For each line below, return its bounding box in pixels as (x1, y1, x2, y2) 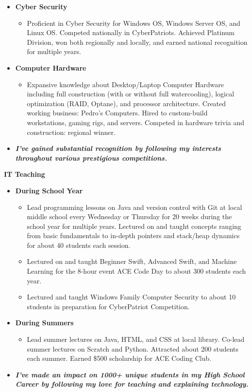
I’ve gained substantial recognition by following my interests (15, 143, 221, 153)
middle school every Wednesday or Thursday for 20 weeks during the (27, 211, 232, 222)
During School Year (15, 185, 83, 195)
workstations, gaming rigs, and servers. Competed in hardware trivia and (27, 117, 245, 127)
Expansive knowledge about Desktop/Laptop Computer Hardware (27, 79, 224, 89)
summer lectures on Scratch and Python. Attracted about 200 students (27, 343, 239, 354)
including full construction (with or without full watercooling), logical (27, 89, 235, 99)
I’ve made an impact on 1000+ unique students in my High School (15, 369, 245, 379)
